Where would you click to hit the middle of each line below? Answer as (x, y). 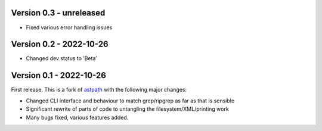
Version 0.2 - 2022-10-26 (60, 44)
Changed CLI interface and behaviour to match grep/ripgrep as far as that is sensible (130, 101)
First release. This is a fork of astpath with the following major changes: (99, 90)
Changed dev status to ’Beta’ (61, 58)
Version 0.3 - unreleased (58, 13)
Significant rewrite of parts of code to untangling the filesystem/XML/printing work (127, 109)
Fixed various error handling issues (69, 27)
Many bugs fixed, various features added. (77, 117)
